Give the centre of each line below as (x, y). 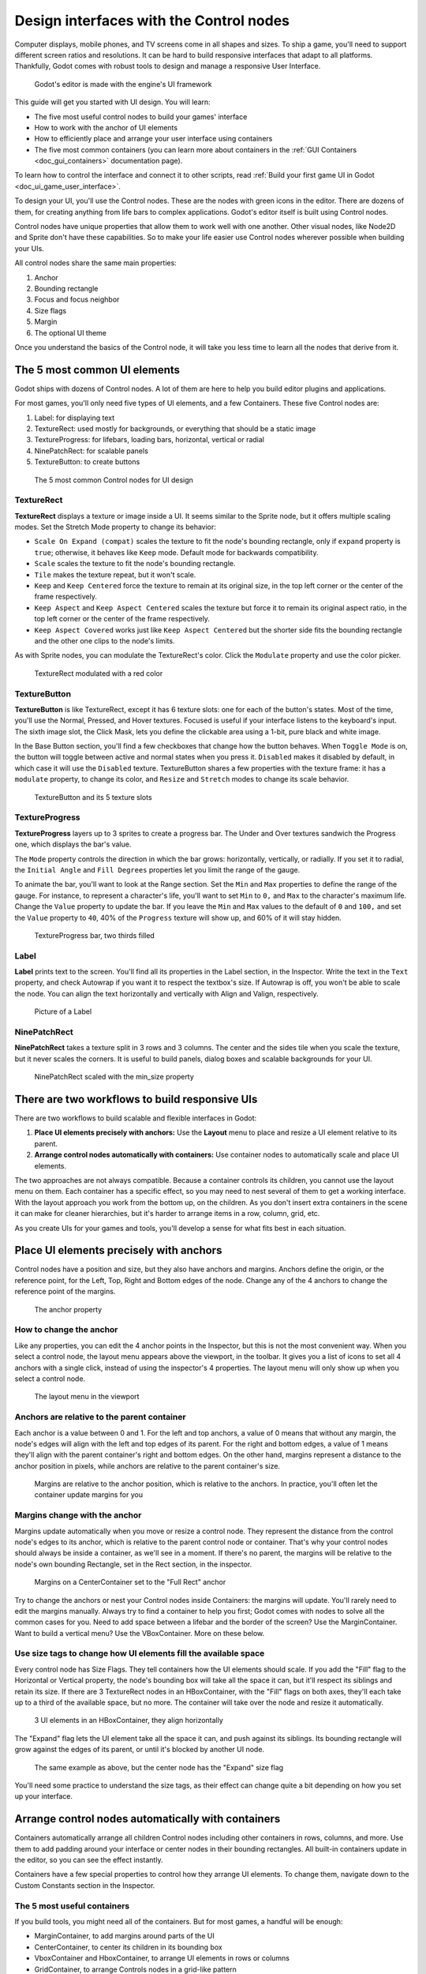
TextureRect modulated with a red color (99, 673)
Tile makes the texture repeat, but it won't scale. (115, 574)
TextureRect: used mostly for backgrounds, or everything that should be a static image (175, 429)
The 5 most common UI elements (97, 370)
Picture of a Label (63, 1011)
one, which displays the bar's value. (73, 844)
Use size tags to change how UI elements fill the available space (140, 1653)
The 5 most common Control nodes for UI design (114, 480)
